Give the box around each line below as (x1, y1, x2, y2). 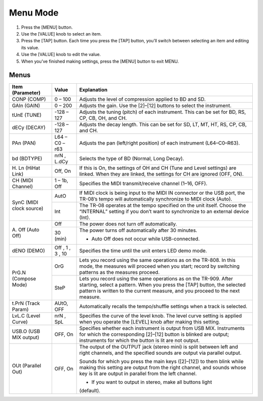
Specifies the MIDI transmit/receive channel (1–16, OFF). (79, 180, 207, 187)
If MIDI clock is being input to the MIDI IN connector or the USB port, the (79, 190, 245, 197)
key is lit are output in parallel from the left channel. (79, 370, 197, 377)
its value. (21, 44, 39, 51)
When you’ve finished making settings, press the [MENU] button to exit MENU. (21, 58, 179, 64)
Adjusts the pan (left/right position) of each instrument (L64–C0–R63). (79, 140, 240, 146)
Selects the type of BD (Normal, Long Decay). (79, 155, 185, 162)
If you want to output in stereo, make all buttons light (91, 379, 212, 385)
